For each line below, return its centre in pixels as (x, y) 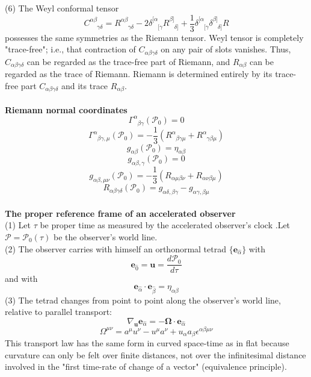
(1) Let (18, 225)
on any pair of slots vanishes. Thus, (226, 49)
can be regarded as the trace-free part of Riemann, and (128, 61)
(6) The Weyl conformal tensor (62, 8)
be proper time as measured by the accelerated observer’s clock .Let (165, 225)
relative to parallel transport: (58, 312)
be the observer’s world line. (105, 236)
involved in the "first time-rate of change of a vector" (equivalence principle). (146, 366)
